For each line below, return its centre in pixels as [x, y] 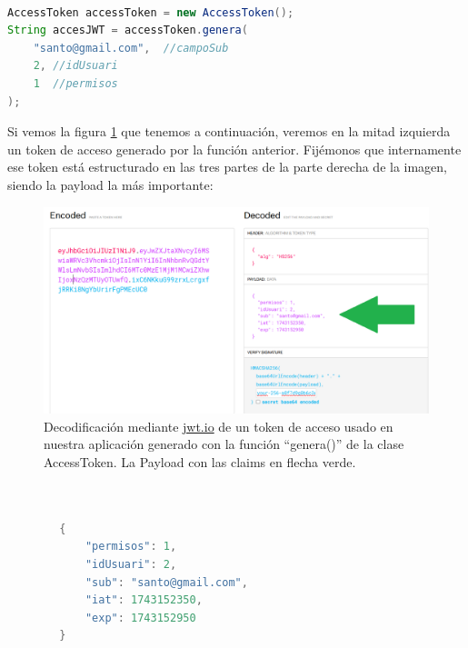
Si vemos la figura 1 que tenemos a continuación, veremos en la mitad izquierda [229, 131]
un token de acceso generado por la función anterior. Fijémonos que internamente [234, 149]
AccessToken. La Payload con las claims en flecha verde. [200, 462]
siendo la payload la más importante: [110, 184]
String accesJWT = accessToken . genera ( [128, 30]
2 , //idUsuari [75, 66]
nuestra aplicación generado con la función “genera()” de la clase [224, 444]
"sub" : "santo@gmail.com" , [166, 582]
